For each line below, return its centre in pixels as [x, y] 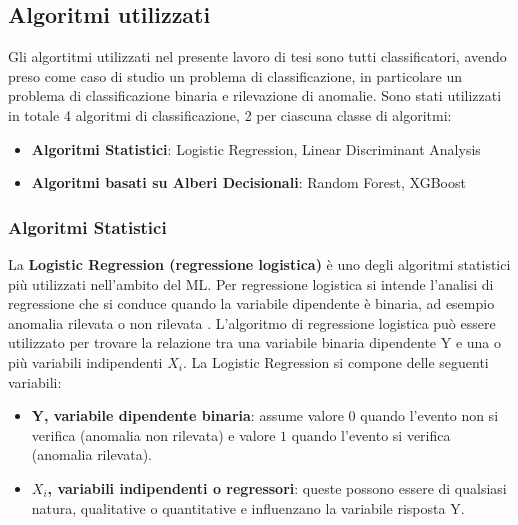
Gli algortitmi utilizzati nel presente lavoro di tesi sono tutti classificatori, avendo [257, 56]
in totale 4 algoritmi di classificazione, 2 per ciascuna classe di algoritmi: [230, 114]
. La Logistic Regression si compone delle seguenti [335, 361]
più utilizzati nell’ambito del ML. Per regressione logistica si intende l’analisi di [251, 283]
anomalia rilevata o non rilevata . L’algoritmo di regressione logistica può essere [252, 322]
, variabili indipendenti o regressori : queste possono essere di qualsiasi [277, 487]
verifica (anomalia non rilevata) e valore [153, 434]
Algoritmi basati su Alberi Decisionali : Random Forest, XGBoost [248, 182]
